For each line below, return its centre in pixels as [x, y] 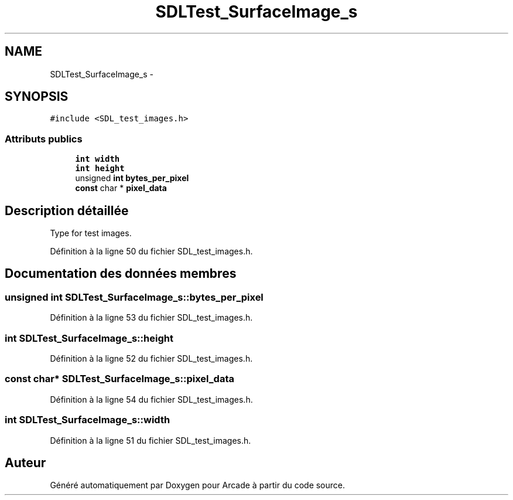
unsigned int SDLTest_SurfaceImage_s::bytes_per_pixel [134, 297]
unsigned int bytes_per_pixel [132, 178]
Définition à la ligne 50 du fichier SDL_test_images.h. [151, 251]
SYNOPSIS [37, 97]
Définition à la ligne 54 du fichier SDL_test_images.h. [151, 399]
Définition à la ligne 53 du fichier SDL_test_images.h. [151, 318]
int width [98, 159]
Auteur [25, 462]
